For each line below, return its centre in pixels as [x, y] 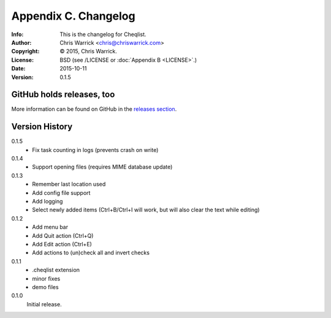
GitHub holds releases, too [63, 95]
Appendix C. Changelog [73, 16]
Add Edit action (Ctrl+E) [62, 244]
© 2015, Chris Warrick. [89, 51]
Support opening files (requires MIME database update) [102, 167]
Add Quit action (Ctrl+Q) [63, 235]
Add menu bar [50, 227]
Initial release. [44, 304]
